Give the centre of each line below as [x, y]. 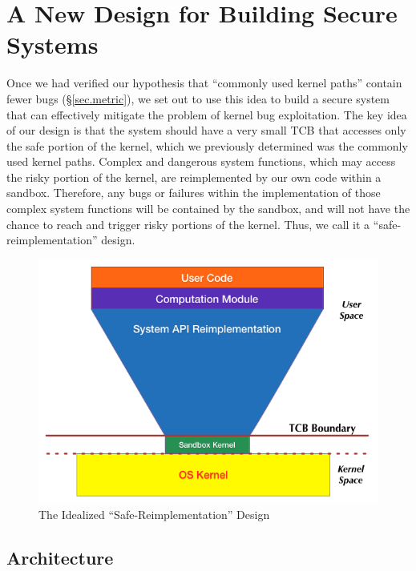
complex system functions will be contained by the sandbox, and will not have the [208, 209]
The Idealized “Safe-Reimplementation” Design [154, 515]
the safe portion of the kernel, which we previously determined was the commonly [207, 145]
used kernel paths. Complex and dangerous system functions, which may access [201, 161]
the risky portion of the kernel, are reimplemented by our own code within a [194, 177]
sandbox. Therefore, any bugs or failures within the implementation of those [194, 193]
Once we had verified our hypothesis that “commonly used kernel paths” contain [204, 83]
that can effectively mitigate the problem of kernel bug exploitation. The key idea [207, 114]
